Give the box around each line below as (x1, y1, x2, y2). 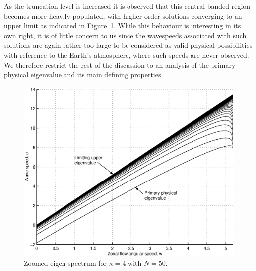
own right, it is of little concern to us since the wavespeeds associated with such (4, 30, 247, 40)
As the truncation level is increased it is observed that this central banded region (4, 1, 251, 11)
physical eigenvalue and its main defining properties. (4, 69, 163, 80)
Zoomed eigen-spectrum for (24, 258, 107, 268)
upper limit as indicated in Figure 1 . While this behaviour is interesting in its (4, 20, 241, 31)
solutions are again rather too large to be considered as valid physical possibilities (4, 40, 253, 50)
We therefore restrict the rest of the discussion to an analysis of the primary (4, 59, 236, 70)
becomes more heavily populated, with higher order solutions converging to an (4, 10, 242, 21)
